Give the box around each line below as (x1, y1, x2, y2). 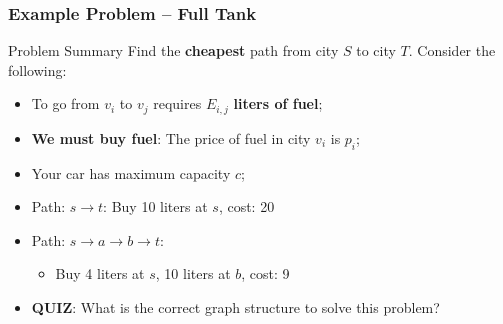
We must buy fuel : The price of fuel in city (31, 127, 311, 148)
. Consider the (408, 40, 496, 61)
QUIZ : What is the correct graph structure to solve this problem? (31, 297, 440, 318)
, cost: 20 (218, 196, 275, 217)
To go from (31, 93, 100, 114)
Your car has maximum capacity (31, 162, 231, 183)
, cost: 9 (241, 263, 290, 284)
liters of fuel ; (233, 93, 323, 114)
